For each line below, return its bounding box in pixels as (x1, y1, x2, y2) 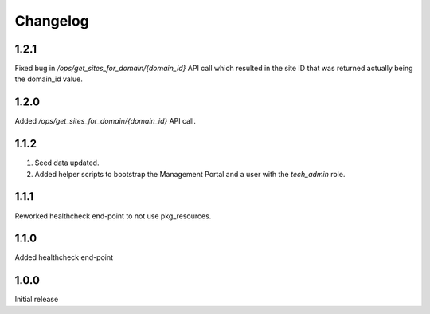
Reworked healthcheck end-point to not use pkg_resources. (14, 211, 212, 221)
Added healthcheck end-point (14, 253, 114, 262)
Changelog (14, 12, 89, 29)
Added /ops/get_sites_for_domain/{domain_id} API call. (14, 116, 197, 126)
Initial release (14, 295, 59, 304)
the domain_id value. (14, 74, 83, 84)
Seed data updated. (34, 158, 100, 167)
